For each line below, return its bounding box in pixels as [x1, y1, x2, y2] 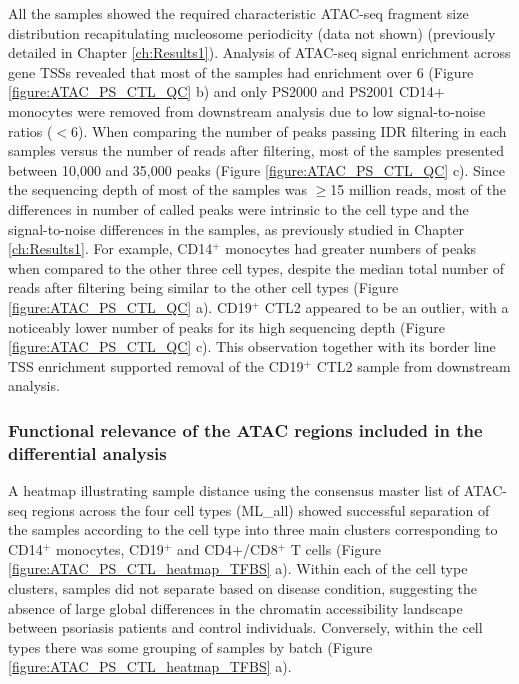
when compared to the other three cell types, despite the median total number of [8, 257, 505, 278]
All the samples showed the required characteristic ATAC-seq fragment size [8, 3, 469, 23]
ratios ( [8, 120, 53, 141]
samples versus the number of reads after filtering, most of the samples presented [8, 140, 504, 161]
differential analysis [8, 440, 167, 465]
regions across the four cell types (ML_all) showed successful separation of [31, 499, 490, 520]
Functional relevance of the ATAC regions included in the [8, 417, 483, 442]
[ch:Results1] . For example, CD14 [8, 238, 213, 259]
